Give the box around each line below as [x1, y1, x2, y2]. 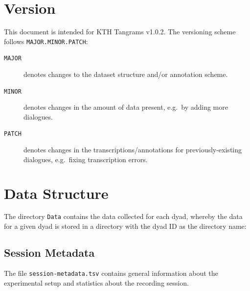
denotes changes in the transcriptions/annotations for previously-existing [23, 145, 242, 155]
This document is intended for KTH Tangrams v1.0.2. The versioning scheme [4, 26, 236, 37]
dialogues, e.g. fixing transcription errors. [23, 154, 148, 164]
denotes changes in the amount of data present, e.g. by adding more [23, 102, 228, 112]
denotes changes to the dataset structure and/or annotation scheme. [23, 69, 228, 79]
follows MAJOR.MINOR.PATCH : [4, 36, 88, 46]
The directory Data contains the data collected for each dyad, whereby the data [4, 211, 243, 221]
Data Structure [4, 183, 109, 203]
